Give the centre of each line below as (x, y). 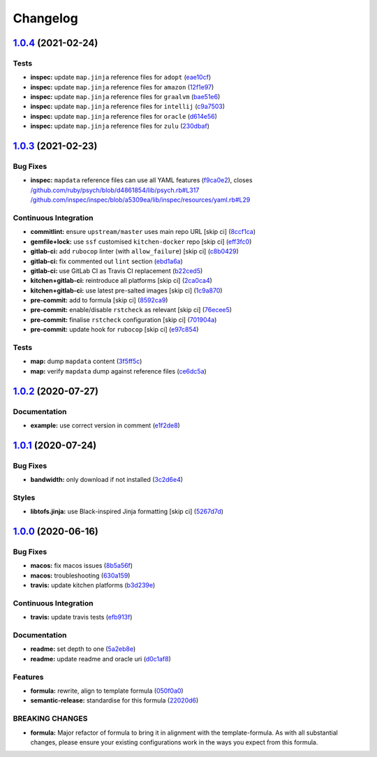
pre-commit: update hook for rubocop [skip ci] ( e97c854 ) (114, 330)
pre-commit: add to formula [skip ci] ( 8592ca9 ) (99, 300)
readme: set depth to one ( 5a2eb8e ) (83, 649)
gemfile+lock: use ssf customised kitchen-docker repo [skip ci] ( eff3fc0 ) (141, 242)
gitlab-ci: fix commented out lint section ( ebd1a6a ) (106, 261)
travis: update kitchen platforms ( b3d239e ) (93, 585)
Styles (24, 497)
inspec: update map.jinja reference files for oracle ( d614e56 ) (124, 116)
